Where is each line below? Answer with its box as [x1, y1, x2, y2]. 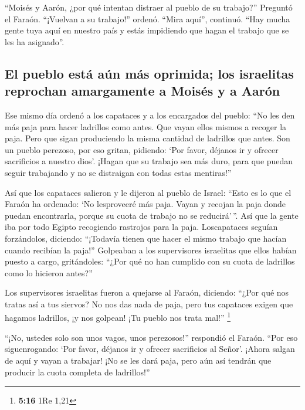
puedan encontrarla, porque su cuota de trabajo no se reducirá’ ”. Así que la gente [5, 209, 299, 221]
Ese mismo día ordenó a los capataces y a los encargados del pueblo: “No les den [5, 109, 295, 121]
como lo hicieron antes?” [5, 266, 93, 279]
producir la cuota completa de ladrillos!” [5, 365, 150, 378]
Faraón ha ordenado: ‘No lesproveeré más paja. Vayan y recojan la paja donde [5, 198, 286, 210]
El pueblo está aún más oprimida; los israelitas [5, 64, 294, 82]
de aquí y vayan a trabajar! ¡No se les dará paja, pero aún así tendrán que [5, 354, 272, 366]
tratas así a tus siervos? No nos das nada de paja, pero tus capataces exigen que [5, 297, 293, 310]
